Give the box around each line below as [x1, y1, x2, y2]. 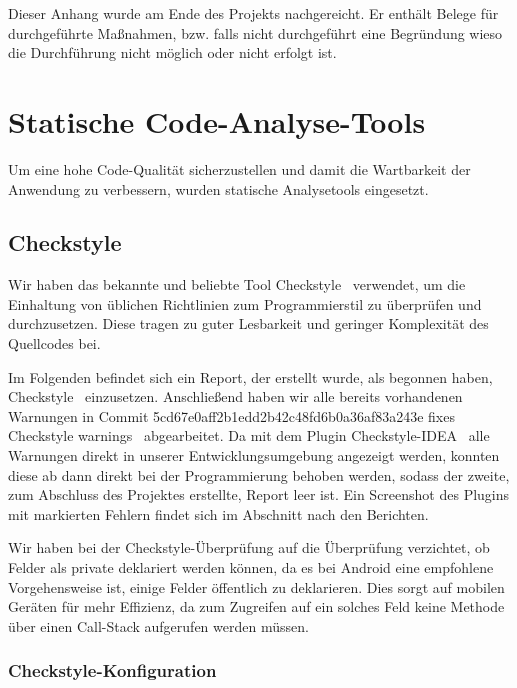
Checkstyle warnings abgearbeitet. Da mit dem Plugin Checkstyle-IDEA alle [8, 425, 490, 446]
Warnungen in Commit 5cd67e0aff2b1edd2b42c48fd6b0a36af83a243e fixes [8, 405, 455, 426]
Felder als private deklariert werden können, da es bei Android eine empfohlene [8, 557, 494, 578]
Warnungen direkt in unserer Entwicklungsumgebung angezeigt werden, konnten [8, 445, 500, 466]
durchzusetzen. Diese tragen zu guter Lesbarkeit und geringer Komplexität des [8, 313, 489, 334]
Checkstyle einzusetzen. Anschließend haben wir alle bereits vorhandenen [8, 386, 463, 407]
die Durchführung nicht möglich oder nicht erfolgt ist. [8, 42, 337, 63]
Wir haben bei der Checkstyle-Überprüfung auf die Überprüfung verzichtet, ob [8, 537, 490, 558]
